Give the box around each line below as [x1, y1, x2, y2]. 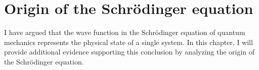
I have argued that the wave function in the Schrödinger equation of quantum [4, 27, 245, 37]
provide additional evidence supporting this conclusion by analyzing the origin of [4, 46, 255, 57]
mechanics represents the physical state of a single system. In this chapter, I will [4, 36, 253, 47]
